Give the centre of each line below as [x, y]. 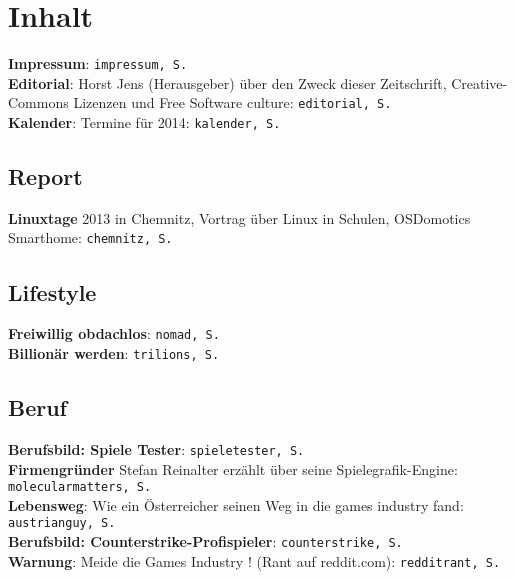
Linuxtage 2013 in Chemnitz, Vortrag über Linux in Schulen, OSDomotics [239, 217]
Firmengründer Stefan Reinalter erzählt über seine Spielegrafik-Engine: [233, 468]
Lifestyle [52, 291]
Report [45, 176]
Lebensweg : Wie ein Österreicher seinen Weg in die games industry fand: [236, 504]
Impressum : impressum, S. [98, 63]
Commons [38, 102]
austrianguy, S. [62, 523]
